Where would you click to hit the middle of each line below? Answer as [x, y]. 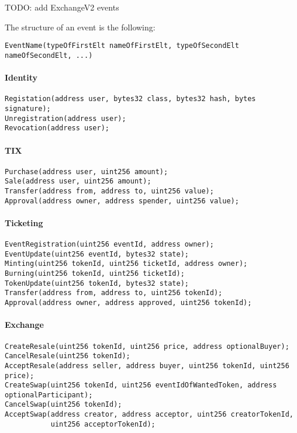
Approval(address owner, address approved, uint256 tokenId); [128, 303]
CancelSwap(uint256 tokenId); [63, 405]
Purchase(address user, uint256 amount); [87, 172]
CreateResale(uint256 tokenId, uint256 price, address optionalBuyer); [147, 346]
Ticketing [24, 222]
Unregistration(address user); [65, 118]
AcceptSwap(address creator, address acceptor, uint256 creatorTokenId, [149, 415]
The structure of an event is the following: [80, 27]
